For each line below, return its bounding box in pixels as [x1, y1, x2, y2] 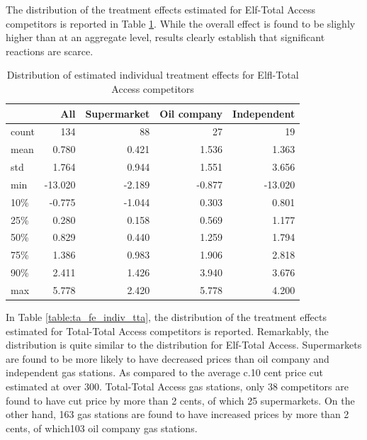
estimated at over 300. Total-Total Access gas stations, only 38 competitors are [6, 379, 349, 394]
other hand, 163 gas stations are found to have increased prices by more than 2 [6, 407, 349, 422]
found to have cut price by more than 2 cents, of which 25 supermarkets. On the [6, 393, 355, 407]
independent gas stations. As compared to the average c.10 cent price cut [6, 365, 323, 380]
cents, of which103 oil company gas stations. [6, 420, 198, 435]
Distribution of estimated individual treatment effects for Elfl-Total [6, 67, 299, 82]
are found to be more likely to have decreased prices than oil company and [6, 351, 329, 366]
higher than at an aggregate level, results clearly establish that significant [6, 30, 325, 45]
